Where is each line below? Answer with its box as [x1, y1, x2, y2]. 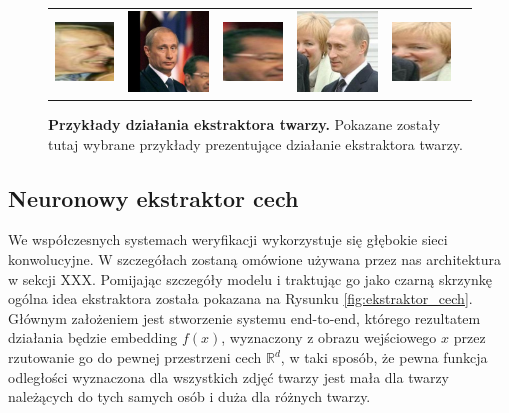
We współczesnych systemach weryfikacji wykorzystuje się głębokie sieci [8, 229, 448, 250]
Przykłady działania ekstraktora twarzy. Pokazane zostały [48, 114, 441, 135]
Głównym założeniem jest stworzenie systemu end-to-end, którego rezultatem [8, 307, 481, 328]
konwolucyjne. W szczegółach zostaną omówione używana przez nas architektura [8, 249, 502, 270]
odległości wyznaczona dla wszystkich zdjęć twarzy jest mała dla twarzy [8, 366, 449, 387]
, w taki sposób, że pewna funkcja [280, 347, 488, 368]
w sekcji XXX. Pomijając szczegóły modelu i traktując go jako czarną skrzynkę [8, 268, 492, 289]
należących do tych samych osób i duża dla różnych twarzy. [8, 386, 371, 407]
